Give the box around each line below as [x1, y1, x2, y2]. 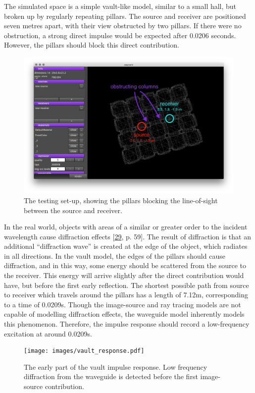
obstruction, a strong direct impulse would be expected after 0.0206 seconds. [4, 30, 236, 40]
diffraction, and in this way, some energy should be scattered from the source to [4, 260, 247, 271]
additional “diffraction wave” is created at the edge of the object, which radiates [4, 241, 248, 251]
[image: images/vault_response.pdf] [24, 347, 145, 355]
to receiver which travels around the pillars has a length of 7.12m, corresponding [4, 289, 248, 300]
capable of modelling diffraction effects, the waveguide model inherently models [4, 309, 245, 319]
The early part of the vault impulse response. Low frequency [24, 361, 207, 372]
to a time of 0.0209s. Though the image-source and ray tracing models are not [4, 299, 241, 309]
